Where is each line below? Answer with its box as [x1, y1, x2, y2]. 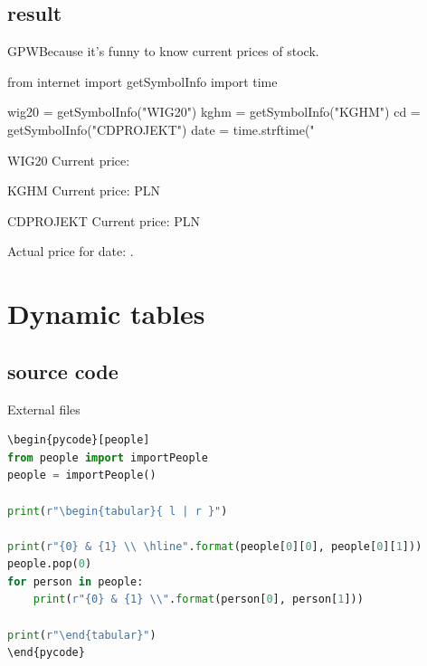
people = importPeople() [7, 469, 157, 482]
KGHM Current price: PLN [7, 181, 161, 200]
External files [7, 399, 81, 418]
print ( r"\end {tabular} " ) [7, 628, 157, 642]
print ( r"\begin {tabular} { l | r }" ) [7, 504, 228, 518]
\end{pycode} [7, 646, 85, 660]
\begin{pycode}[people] [7, 433, 150, 447]
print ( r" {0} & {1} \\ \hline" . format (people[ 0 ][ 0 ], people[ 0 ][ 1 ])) [7, 539, 422, 553]
